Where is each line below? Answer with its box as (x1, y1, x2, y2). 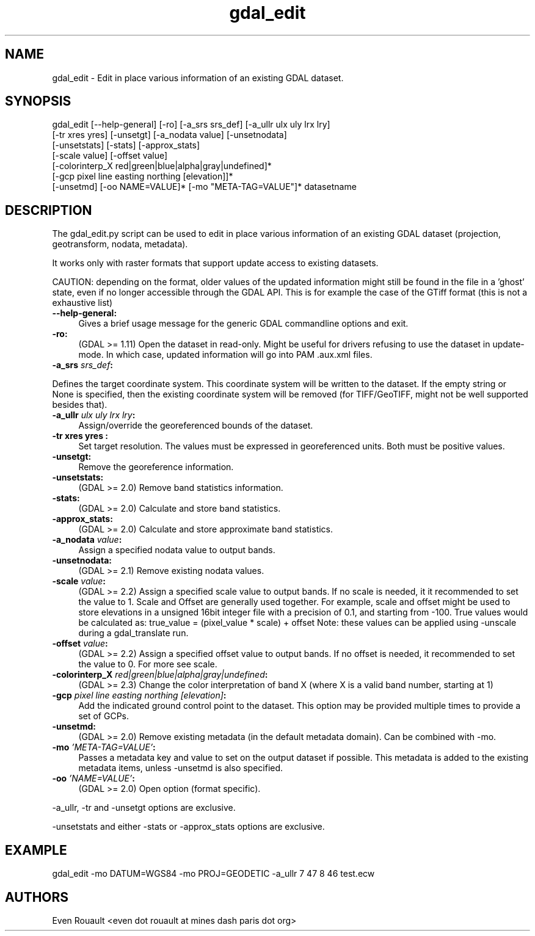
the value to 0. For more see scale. (78, 659, 217, 670)
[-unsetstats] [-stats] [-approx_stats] (52, 140, 200, 151)
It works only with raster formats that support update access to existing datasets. (52, 258, 379, 269)
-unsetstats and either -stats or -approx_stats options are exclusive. (52, 821, 325, 832)
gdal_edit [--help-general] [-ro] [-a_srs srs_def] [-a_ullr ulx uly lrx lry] (52, 119, 330, 130)
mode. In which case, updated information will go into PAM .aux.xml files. (78, 349, 373, 360)
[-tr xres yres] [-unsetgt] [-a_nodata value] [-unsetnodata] (52, 129, 287, 140)
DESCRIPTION (5, 202, 92, 218)
